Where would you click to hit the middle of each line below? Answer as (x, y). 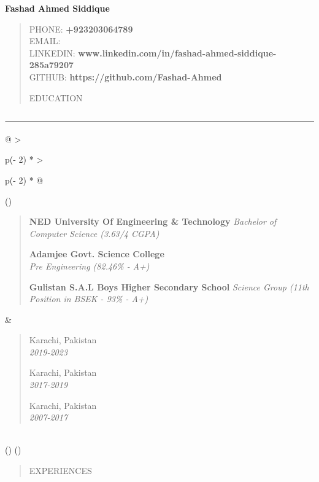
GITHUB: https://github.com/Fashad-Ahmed (125, 76)
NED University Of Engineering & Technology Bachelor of (153, 221)
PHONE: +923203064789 (81, 29)
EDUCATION (56, 97)
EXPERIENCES (60, 471)
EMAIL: (45, 41)
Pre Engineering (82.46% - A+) (89, 266)
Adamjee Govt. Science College (97, 254)
